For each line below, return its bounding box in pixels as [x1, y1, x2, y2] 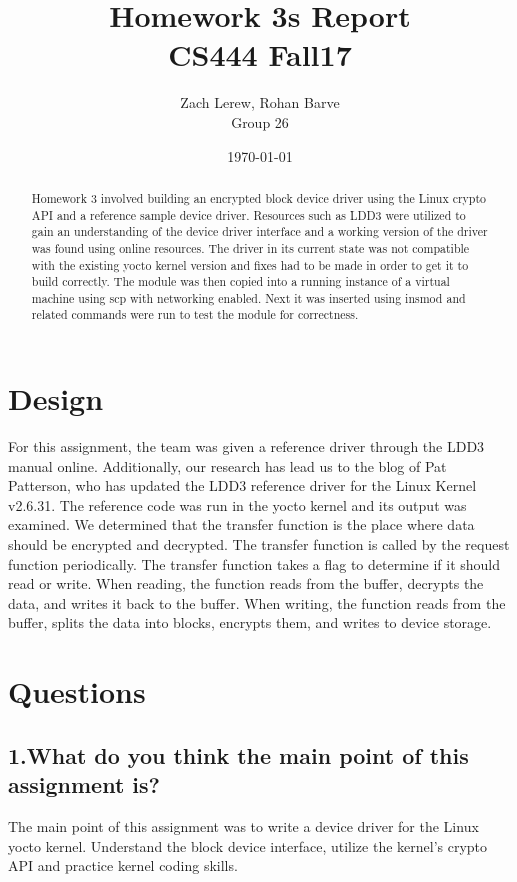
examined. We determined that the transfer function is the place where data [8, 514, 475, 535]
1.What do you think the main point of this [8, 739, 469, 770]
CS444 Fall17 [168, 34, 352, 75]
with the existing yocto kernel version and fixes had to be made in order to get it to [31, 256, 469, 273]
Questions [8, 671, 146, 712]
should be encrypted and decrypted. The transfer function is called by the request [8, 534, 510, 555]
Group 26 [231, 111, 289, 132]
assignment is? [8, 769, 160, 800]
